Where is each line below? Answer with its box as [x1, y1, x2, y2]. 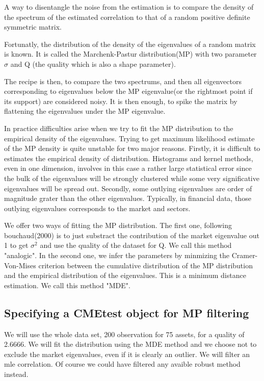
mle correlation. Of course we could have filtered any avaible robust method [4, 359, 241, 369]
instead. [4, 369, 29, 379]
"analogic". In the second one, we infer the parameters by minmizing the [4, 250, 229, 261]
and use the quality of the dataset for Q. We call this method [40, 240, 232, 250]
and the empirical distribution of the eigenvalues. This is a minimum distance [4, 270, 246, 281]
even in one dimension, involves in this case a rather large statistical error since [4, 163, 252, 173]
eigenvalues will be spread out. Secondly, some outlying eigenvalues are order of [4, 183, 252, 193]
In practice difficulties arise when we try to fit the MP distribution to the [4, 122, 233, 133]
